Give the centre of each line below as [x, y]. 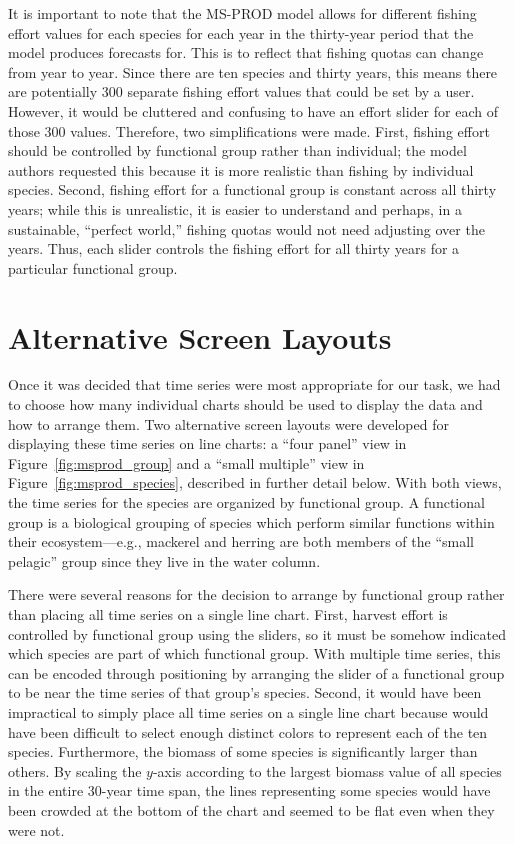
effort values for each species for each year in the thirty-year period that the [241, 32]
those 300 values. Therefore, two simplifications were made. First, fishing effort [249, 130]
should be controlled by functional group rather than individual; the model [237, 150]
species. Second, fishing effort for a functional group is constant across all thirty [252, 189]
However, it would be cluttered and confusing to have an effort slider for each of [253, 110]
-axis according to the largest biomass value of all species [327, 770]
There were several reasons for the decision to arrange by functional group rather [256, 594]
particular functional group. [93, 267]
